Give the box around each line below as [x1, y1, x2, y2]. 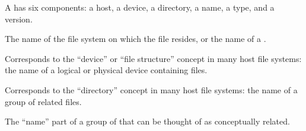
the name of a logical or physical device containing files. [5, 64, 208, 76]
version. [5, 12, 33, 25]
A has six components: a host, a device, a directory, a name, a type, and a [5, 1, 275, 13]
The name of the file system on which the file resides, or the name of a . [5, 32, 266, 45]
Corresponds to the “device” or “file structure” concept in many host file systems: [5, 52, 302, 64]
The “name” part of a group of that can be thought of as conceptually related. [5, 115, 290, 127]
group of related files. [5, 95, 82, 107]
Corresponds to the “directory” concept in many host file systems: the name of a [5, 83, 298, 96]
